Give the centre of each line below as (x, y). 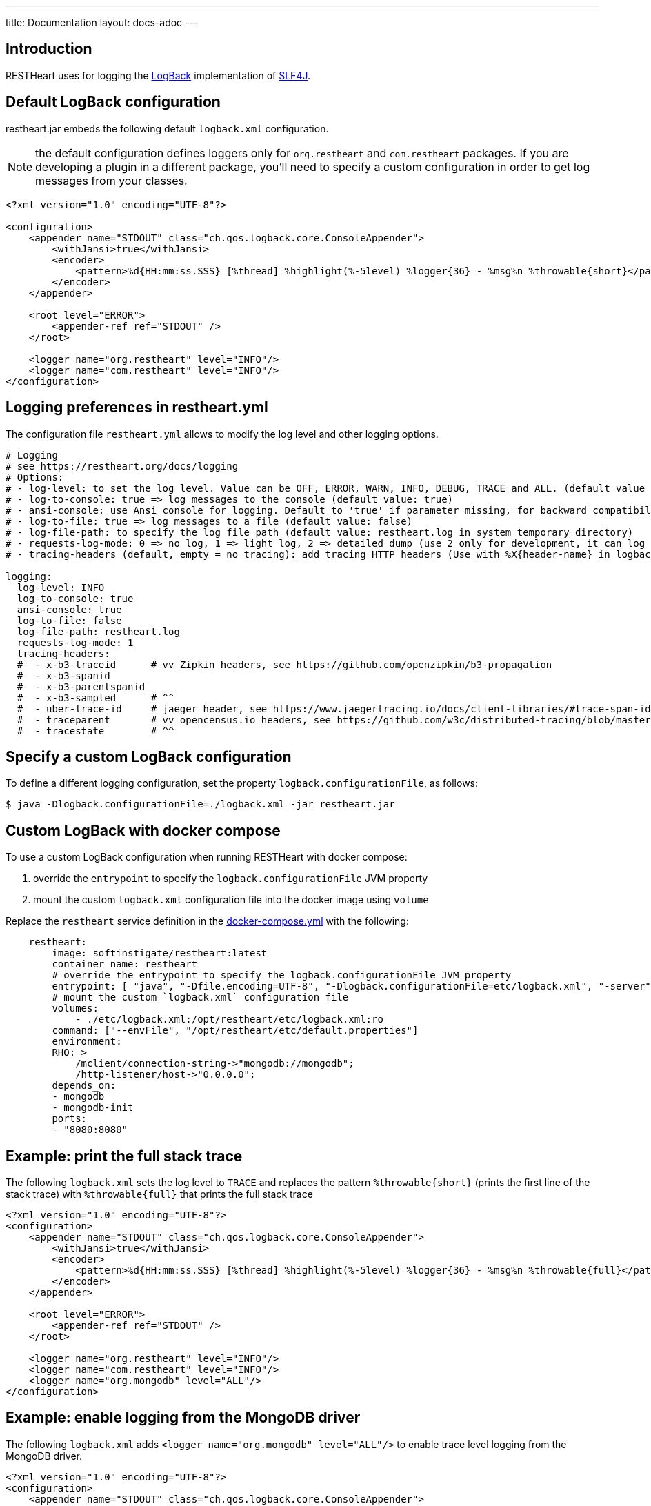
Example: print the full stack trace (124, 1156)
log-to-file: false (69, 620)
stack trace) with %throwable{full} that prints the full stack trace (159, 1194)
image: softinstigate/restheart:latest (160, 953)
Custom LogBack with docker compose (143, 830)
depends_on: (84, 1086)
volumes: (75, 1008)
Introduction (49, 49)
